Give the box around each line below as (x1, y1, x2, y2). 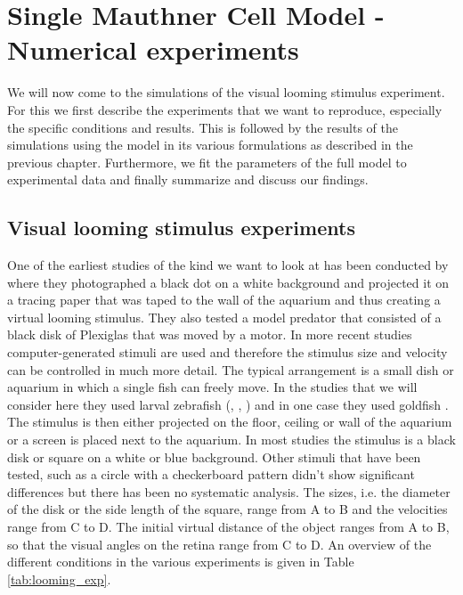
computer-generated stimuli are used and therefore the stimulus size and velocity (7, 343, 448, 362)
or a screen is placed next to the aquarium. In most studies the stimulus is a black (7, 430, 456, 449)
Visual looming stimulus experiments (7, 214, 355, 241)
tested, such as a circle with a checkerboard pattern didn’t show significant (7, 465, 415, 484)
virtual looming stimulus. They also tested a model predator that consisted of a (7, 307, 442, 326)
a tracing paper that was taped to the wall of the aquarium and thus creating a (7, 290, 441, 309)
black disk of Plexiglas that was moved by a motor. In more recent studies (7, 325, 412, 344)
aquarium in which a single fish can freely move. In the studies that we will (7, 378, 418, 396)
